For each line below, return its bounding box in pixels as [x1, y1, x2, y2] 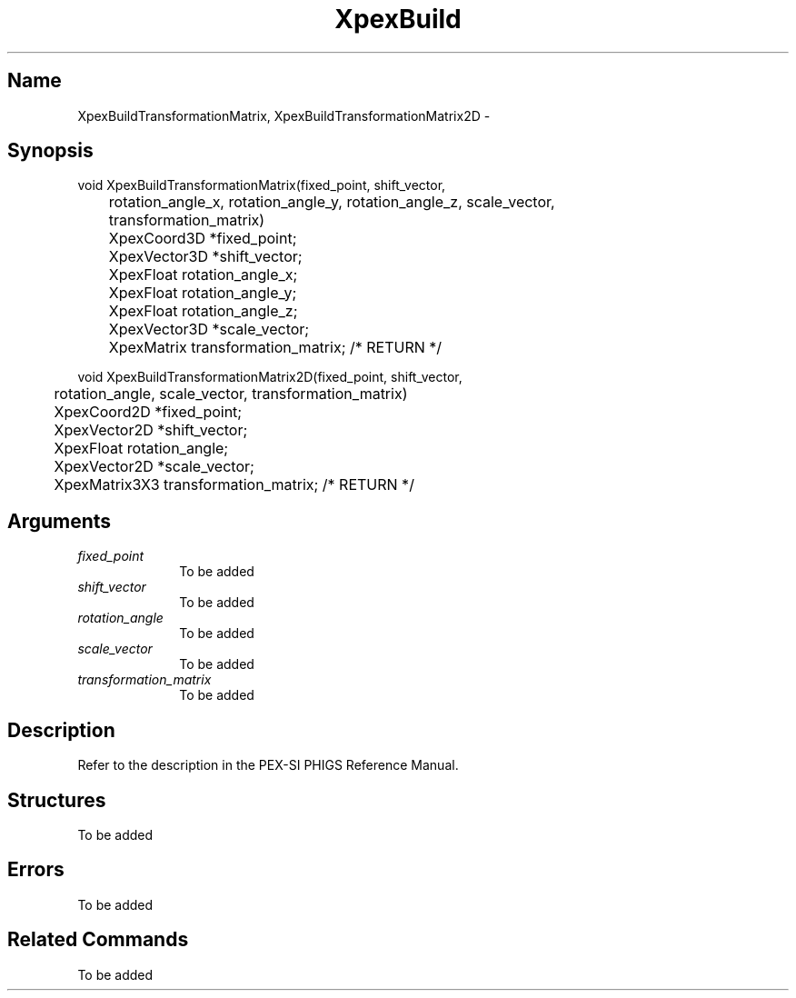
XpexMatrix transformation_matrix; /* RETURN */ [108, 338, 443, 357]
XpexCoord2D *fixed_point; [54, 403, 243, 422]
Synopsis [7, 139, 94, 163]
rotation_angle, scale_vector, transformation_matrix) [54, 384, 408, 404]
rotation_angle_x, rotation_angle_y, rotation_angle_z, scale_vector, [108, 193, 555, 212]
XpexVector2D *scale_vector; [54, 457, 254, 476]
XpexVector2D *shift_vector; [54, 421, 248, 440]
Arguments [7, 509, 112, 533]
